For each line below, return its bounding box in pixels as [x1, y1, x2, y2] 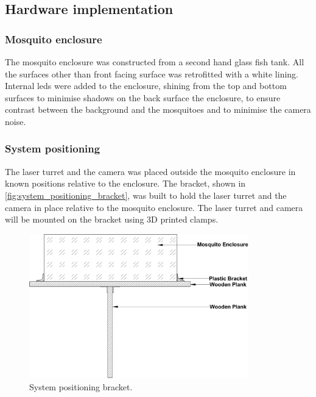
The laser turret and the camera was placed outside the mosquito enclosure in [5, 165, 296, 177]
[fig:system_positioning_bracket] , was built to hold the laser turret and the [5, 188, 287, 201]
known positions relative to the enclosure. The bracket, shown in [5, 177, 246, 190]
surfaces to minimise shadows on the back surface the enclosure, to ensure [5, 91, 281, 104]
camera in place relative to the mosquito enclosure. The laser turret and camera [5, 201, 303, 213]
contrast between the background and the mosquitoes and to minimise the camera [5, 103, 311, 116]
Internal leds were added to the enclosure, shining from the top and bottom [5, 79, 287, 92]
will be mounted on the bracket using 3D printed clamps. [5, 213, 219, 226]
